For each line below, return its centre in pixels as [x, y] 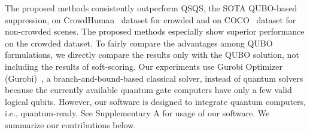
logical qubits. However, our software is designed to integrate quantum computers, [156, 101]
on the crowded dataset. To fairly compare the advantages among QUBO [139, 43]
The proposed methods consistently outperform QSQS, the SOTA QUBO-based [151, 8]
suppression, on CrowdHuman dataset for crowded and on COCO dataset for [151, 19]
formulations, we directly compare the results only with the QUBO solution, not [152, 55]
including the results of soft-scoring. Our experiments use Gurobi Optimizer [144, 66]
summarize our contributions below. [71, 124]
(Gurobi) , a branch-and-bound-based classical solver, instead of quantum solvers [154, 78]
